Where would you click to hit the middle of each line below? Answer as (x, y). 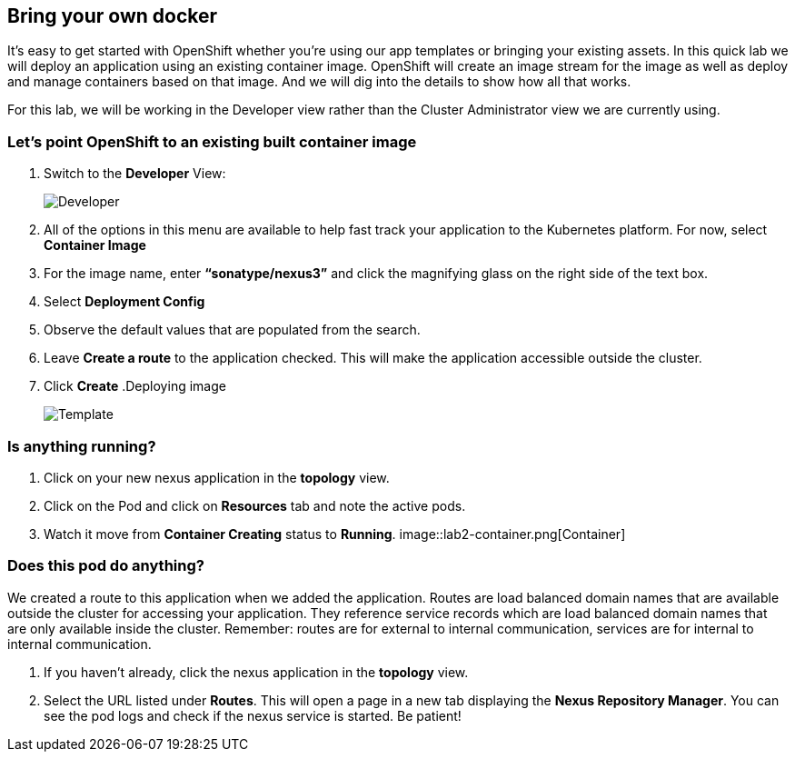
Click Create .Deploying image (135, 386)
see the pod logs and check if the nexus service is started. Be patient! (253, 715)
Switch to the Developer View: (135, 174)
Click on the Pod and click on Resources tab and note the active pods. (255, 505)
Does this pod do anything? (106, 566)
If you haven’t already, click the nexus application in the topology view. (256, 672)
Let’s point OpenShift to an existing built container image (212, 141)
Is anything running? (82, 446)
